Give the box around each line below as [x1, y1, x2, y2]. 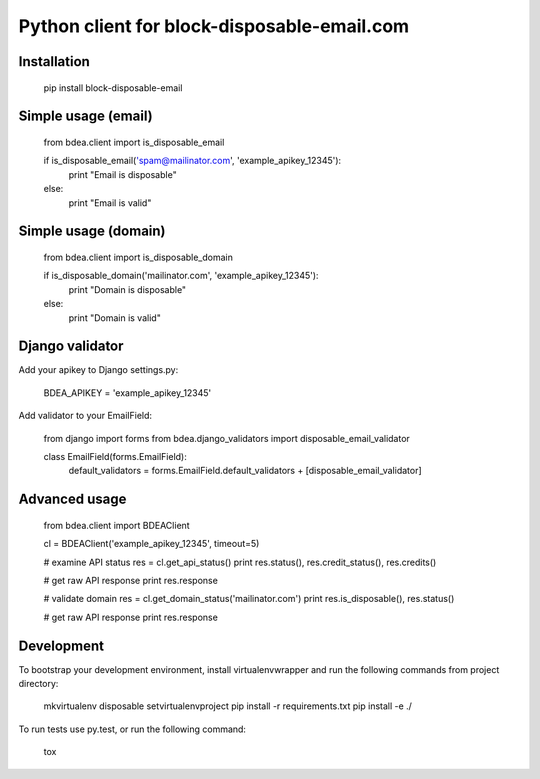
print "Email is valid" [68, 196, 152, 209]
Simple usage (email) [18, 108, 154, 125]
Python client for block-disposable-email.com [18, 15, 410, 37]
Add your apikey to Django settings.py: [18, 364, 179, 376]
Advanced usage [18, 491, 127, 508]
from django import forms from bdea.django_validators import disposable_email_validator [43, 432, 410, 444]
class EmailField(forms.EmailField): [43, 450, 187, 462]
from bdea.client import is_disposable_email [43, 136, 225, 148]
